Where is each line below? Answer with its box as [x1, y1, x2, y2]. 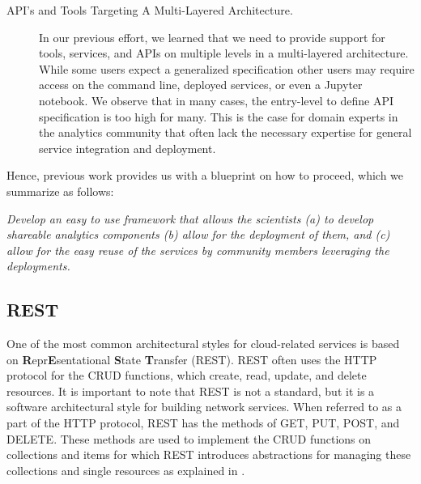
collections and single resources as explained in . [6, 461, 245, 478]
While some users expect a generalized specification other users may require [39, 60, 415, 77]
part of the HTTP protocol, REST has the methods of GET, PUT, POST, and [6, 414, 400, 431]
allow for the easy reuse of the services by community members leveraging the [6, 241, 389, 258]
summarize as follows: [6, 182, 114, 199]
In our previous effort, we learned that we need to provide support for [39, 28, 385, 45]
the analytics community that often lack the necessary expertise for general [39, 124, 412, 141]
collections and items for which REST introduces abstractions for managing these [6, 446, 411, 463]
